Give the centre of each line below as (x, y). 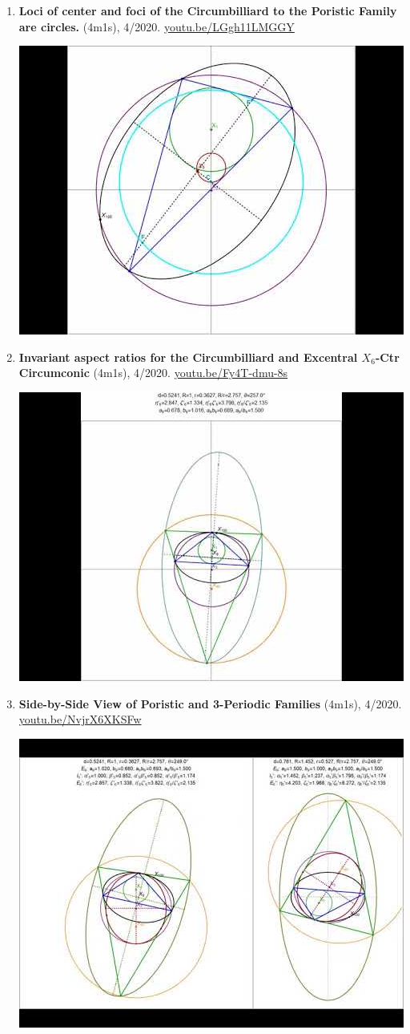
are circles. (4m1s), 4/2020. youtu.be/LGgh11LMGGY (157, 26)
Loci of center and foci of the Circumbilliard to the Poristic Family (208, 10)
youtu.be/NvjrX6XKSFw (80, 719)
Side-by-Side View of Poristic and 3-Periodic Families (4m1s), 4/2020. (210, 703)
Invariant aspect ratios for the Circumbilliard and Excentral (188, 357)
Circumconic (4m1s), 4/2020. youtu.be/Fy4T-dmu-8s (153, 373)
